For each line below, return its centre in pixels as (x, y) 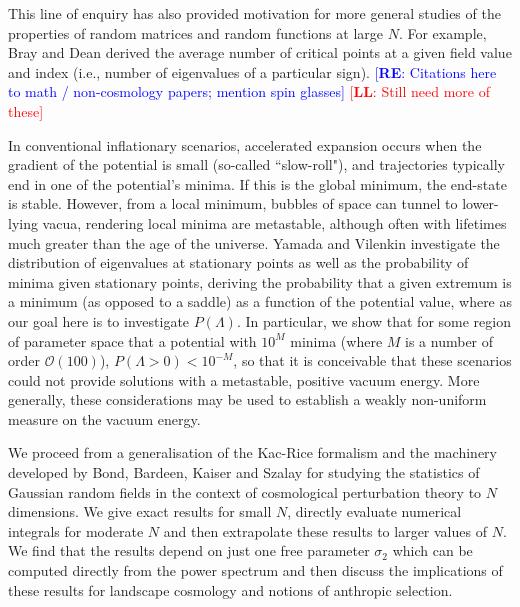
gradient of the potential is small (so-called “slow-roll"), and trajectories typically (256, 164)
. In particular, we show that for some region (373, 320)
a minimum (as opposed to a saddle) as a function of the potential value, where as (260, 301)
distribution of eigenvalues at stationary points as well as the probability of (238, 262)
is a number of (449, 340)
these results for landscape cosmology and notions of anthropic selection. (230, 589)
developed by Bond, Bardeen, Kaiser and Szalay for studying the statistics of (244, 472)
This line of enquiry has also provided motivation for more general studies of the (254, 13)
